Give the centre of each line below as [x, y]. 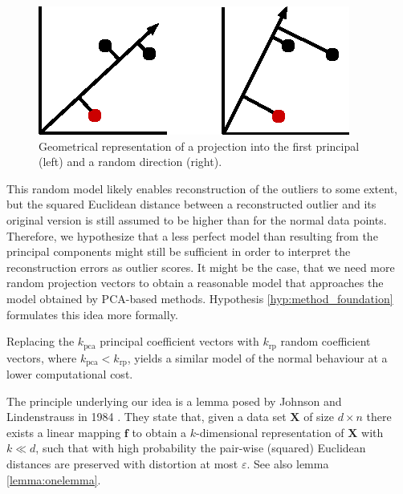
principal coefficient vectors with [179, 341]
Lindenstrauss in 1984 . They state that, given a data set [147, 417]
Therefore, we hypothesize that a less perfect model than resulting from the [192, 235]
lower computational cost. [70, 374]
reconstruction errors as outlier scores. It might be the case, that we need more [201, 267]
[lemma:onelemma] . [54, 479]
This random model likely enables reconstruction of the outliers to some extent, [202, 188]
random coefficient [326, 341]
